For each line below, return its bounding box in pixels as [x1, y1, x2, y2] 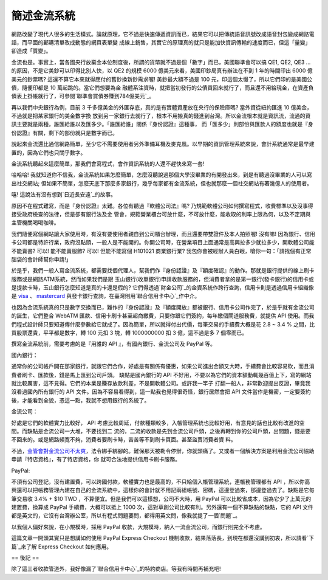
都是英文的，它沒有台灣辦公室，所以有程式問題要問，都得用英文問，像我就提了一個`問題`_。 [11, 512, 241, 519]
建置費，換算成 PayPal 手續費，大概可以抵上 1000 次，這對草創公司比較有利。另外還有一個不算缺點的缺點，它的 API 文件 [11, 503, 313, 511]
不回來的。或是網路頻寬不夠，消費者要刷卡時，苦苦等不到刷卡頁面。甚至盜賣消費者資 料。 [11, 436, 236, 443]
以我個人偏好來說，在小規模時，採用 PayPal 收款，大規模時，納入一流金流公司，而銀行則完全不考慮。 [11, 523, 265, 530]
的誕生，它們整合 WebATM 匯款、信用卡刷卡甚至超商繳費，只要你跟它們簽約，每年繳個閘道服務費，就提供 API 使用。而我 [11, 312, 315, 319]
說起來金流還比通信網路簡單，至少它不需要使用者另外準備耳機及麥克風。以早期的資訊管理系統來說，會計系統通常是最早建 [11, 140, 315, 148]
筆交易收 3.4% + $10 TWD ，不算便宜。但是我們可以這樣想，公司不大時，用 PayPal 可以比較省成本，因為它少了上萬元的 [11, 495, 312, 502]
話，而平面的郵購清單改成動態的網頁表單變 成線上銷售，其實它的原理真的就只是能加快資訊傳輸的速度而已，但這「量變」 [11, 38, 311, 46]
